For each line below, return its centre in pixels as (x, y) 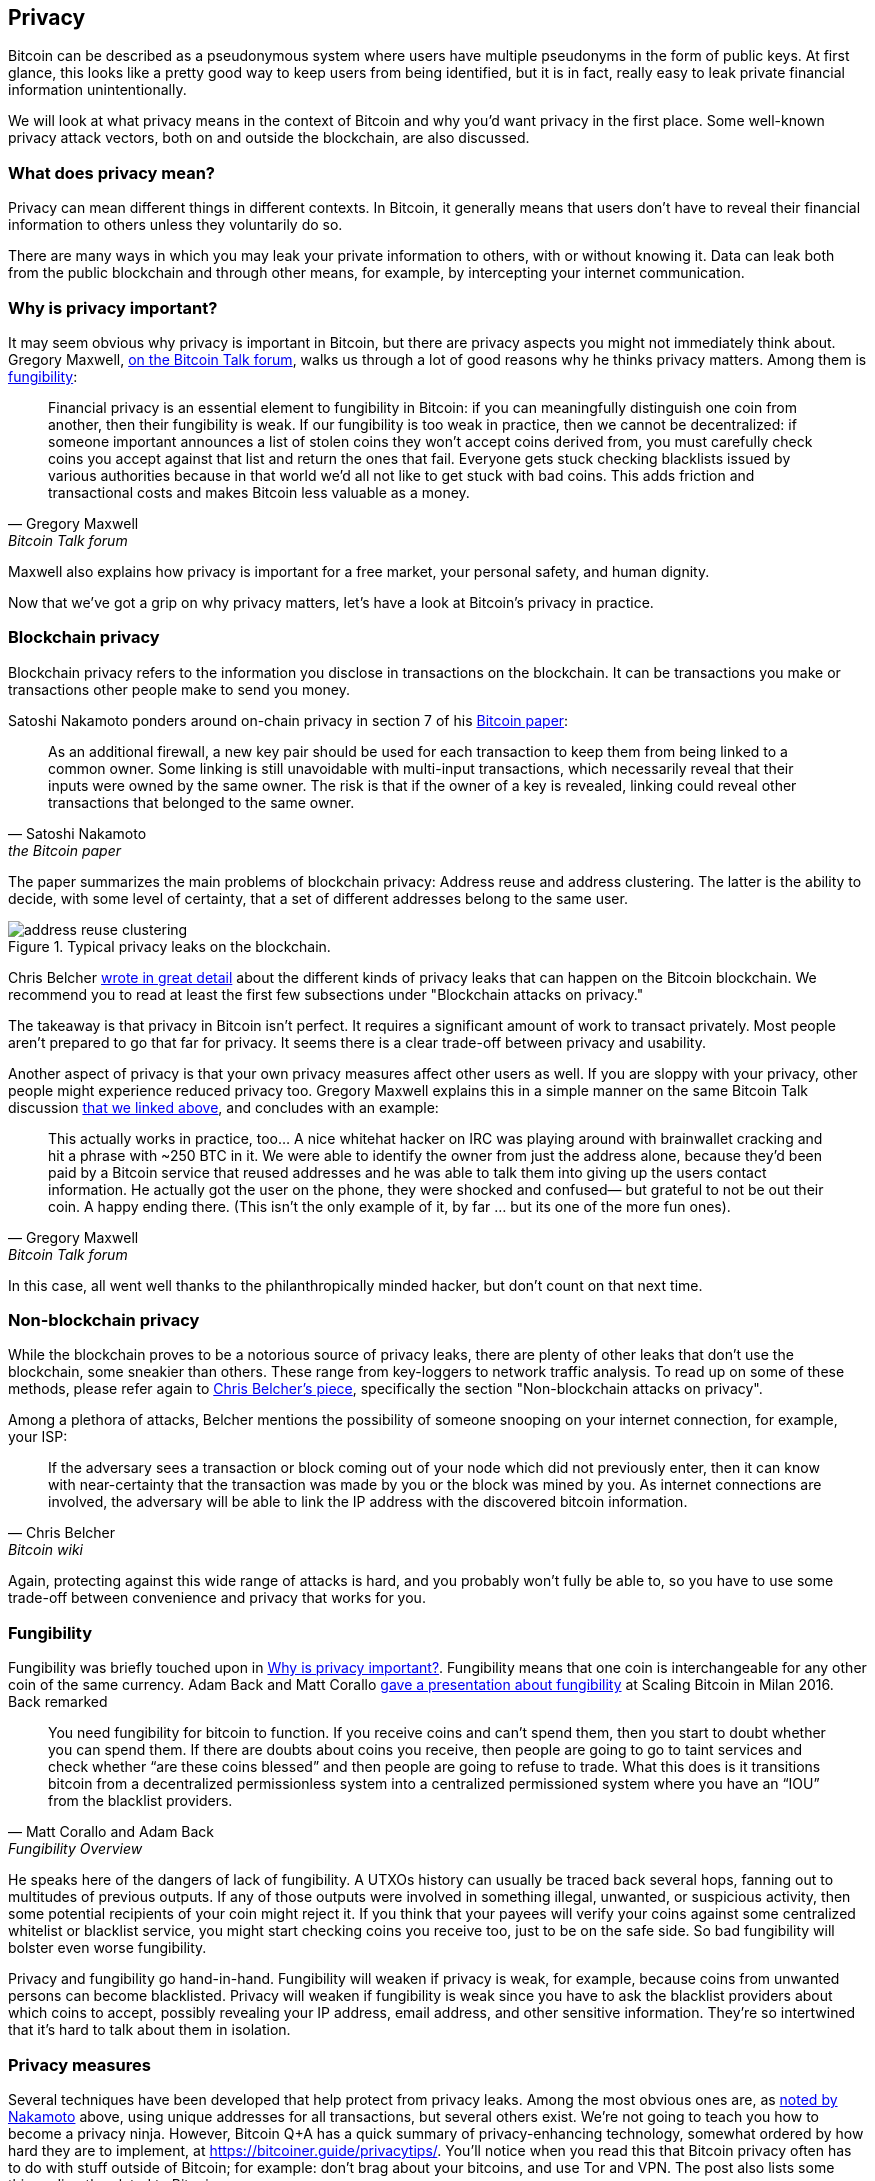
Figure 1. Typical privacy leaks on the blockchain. (169, 946)
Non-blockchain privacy (104, 1320)
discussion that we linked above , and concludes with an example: (223, 1107)
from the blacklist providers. (140, 1801)
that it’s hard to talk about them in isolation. (149, 2030)
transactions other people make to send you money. (179, 689)
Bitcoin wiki (45, 1550)
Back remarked (58, 1702)
